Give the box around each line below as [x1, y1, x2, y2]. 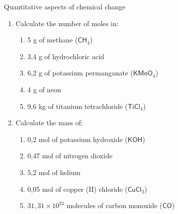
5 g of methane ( [27, 35, 78, 45]
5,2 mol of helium [27, 167, 81, 177]
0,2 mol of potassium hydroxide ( [27, 134, 128, 144]
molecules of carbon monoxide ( [66, 200, 163, 211]
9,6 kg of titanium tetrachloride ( [27, 101, 128, 111]
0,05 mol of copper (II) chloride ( [27, 183, 128, 194]
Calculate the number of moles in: [15, 18, 119, 28]
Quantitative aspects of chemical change [4, 1, 126, 11]
